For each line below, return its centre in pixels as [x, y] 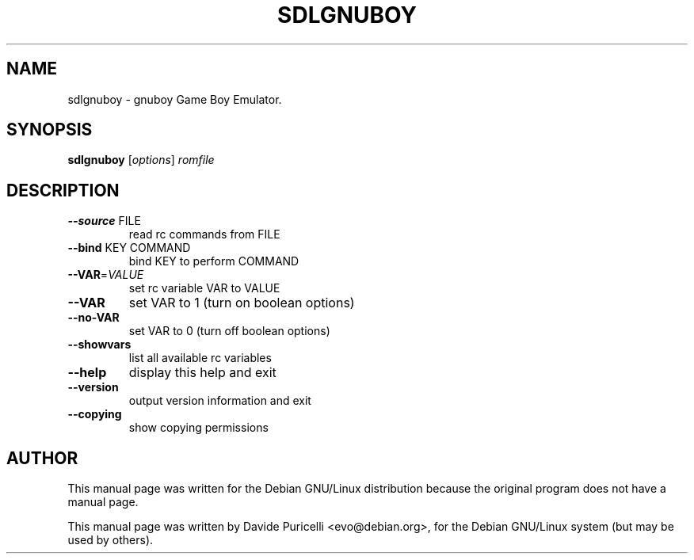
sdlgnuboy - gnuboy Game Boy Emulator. [175, 99]
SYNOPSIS [50, 130]
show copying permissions [198, 428]
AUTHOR [42, 458]
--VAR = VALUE [106, 275]
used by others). [111, 540]
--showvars [99, 345]
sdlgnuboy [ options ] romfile [141, 160]
